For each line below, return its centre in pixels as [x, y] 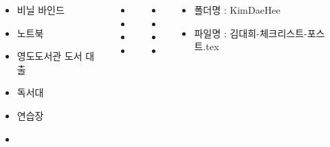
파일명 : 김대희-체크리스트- [251, 33]
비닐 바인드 [41, 10]
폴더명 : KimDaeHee [237, 10]
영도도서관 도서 [49, 56]
